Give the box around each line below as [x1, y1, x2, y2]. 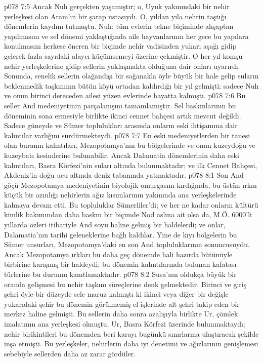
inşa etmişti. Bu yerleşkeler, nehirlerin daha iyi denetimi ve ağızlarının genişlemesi [4, 338, 258, 349]
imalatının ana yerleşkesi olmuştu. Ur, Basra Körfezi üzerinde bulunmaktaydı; [4, 318, 245, 329]
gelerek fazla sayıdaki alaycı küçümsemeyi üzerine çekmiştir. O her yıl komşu [4, 50, 243, 61]
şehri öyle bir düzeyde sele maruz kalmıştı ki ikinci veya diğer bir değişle [4, 289, 229, 299]
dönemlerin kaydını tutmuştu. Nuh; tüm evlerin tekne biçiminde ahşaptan [4, 21, 234, 31]
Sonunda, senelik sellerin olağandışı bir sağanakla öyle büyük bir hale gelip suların [4, 70, 259, 81]
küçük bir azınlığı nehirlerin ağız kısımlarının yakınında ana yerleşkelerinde [4, 189, 237, 200]
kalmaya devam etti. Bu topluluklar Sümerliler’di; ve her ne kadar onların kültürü [4, 199, 258, 210]
